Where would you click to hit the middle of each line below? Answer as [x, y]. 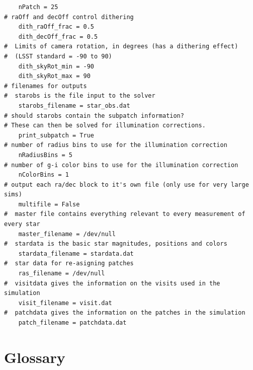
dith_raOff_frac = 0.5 [56, 27]
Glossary [35, 357]
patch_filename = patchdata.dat [72, 323]
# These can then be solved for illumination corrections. [105, 126]
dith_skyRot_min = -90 [56, 66]
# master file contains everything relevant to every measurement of [125, 214]
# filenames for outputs [46, 86]
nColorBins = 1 [44, 175]
